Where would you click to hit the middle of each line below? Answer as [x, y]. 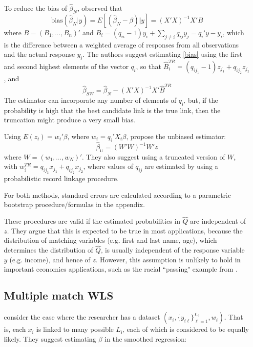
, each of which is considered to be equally [186, 329]
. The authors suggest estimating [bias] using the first [162, 54]
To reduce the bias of [36, 8]
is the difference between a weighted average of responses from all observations [121, 44]
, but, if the [201, 100]
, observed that [100, 8]
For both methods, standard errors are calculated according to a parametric [117, 195]
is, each [15, 329]
